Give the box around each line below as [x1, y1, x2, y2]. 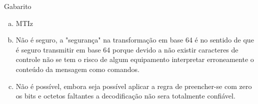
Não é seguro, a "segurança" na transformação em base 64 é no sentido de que [15, 34, 254, 45]
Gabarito [4, 1, 31, 11]
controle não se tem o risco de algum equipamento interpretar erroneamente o [15, 54, 254, 64]
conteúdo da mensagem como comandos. [15, 63, 139, 74]
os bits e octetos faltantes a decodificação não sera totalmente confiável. [15, 90, 235, 101]
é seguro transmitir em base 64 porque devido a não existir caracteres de [15, 44, 238, 54]
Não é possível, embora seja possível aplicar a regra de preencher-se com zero [15, 80, 252, 91]
